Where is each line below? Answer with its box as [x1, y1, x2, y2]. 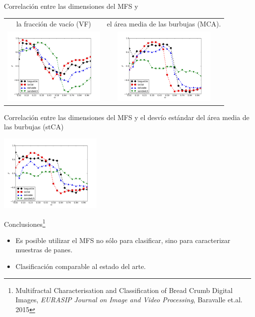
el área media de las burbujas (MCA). [106, 19, 221, 29]
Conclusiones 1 [4, 217, 46, 229]
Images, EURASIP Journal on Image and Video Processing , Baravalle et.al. [15, 294, 243, 305]
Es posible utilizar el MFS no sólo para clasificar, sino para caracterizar [15, 235, 230, 245]
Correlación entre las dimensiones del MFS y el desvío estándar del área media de [4, 112, 250, 122]
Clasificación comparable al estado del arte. [15, 261, 146, 271]
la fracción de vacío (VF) [16, 19, 91, 29]
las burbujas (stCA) [4, 122, 64, 132]
